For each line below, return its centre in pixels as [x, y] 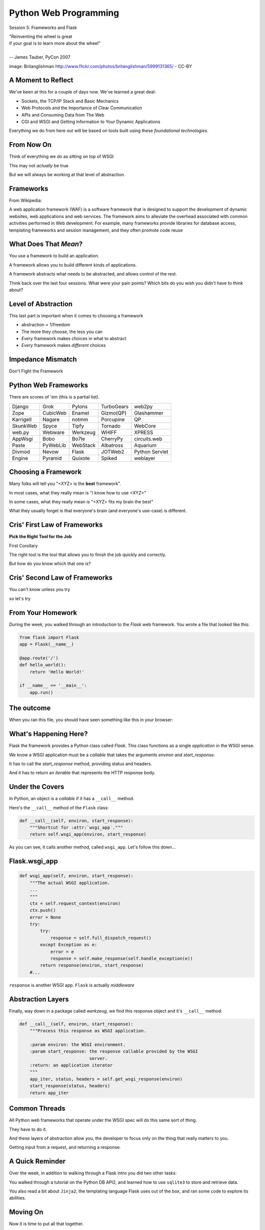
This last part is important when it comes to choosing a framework [76, 315]
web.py [21, 432]
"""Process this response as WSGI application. [88, 1031]
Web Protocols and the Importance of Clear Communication [82, 108]
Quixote [81, 458]
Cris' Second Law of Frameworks [61, 578]
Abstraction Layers [39, 999]
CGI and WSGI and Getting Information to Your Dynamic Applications [91, 122]
